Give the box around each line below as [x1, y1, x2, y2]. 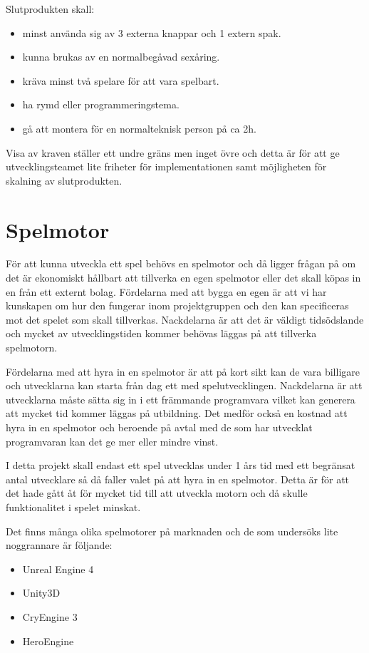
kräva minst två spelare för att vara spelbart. [22, 73, 219, 88]
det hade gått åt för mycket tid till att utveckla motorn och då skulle [6, 485, 308, 500]
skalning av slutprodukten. [6, 173, 123, 187]
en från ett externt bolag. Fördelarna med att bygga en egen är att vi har [6, 284, 327, 299]
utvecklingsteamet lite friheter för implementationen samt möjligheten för [6, 159, 327, 174]
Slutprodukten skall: [6, 1, 95, 16]
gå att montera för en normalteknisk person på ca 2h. [22, 120, 256, 135]
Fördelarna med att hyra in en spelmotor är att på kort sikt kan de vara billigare [6, 364, 360, 379]
